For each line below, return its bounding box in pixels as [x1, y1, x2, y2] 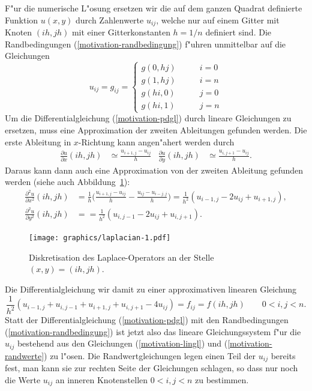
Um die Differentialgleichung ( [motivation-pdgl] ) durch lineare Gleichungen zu [5, 112, 292, 124]
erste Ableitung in [5, 135, 71, 148]
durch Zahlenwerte [76, 13, 144, 26]
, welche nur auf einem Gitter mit [156, 13, 280, 26]
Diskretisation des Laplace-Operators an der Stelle [29, 250, 214, 263]
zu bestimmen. [194, 373, 249, 386]
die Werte [5, 373, 41, 386]
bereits [271, 349, 296, 362]
